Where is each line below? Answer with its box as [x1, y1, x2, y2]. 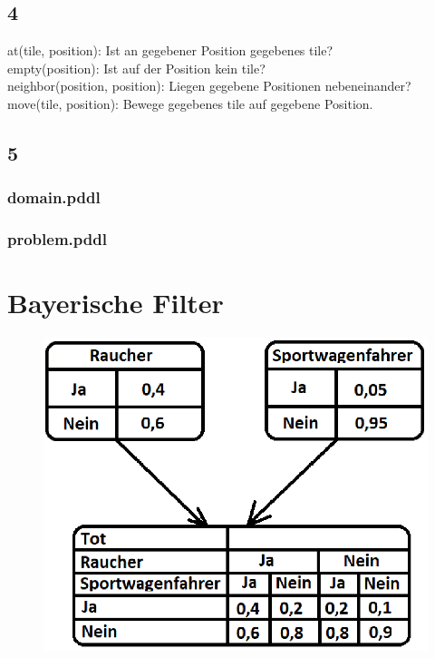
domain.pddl [7, 186, 101, 209]
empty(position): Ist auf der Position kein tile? [7, 58, 266, 77]
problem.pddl [7, 228, 107, 250]
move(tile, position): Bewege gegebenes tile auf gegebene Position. [7, 93, 373, 113]
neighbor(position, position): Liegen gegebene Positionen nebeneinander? [7, 76, 411, 95]
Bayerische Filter [7, 284, 224, 321]
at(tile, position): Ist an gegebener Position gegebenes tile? [7, 41, 333, 60]
